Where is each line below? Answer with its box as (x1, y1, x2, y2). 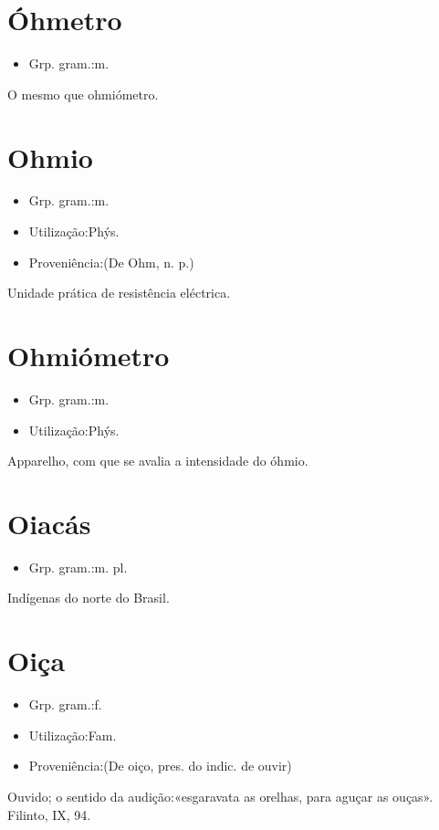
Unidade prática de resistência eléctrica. (7, 283, 231, 302)
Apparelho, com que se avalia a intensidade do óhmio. (7, 451, 308, 470)
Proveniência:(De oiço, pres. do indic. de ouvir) (28, 756, 292, 775)
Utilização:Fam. (28, 725, 117, 744)
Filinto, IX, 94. (7, 804, 91, 824)
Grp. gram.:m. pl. (28, 557, 128, 576)
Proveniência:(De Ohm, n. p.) (28, 252, 194, 271)
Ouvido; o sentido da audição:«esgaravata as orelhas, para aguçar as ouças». (7, 786, 434, 805)
